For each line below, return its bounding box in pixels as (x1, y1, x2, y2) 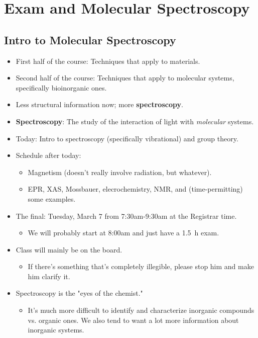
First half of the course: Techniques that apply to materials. (16, 55, 200, 66)
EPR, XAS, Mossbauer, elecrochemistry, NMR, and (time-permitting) (28, 184, 243, 194)
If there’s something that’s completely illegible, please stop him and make (28, 261, 254, 272)
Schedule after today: (16, 150, 81, 160)
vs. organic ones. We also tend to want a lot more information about (28, 314, 239, 325)
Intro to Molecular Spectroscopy (4, 32, 176, 47)
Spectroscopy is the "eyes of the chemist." (16, 288, 143, 298)
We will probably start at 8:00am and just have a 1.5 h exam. (28, 227, 219, 238)
